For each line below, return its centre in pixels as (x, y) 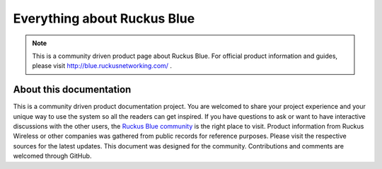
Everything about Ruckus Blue (104, 18)
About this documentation (72, 89)
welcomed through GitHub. (52, 156)
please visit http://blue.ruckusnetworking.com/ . (102, 66)
